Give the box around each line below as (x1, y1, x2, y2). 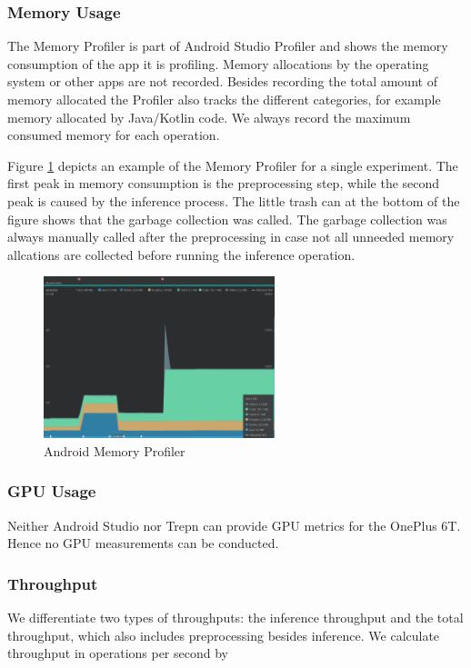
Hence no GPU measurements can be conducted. (7, 533, 279, 553)
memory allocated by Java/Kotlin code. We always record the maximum (7, 107, 411, 126)
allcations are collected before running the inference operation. (7, 244, 356, 264)
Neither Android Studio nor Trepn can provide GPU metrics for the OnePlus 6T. (7, 515, 461, 534)
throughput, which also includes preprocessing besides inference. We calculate (7, 625, 440, 644)
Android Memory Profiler (44, 441, 185, 460)
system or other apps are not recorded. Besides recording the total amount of (7, 72, 437, 91)
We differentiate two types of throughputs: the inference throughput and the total (7, 608, 464, 627)
